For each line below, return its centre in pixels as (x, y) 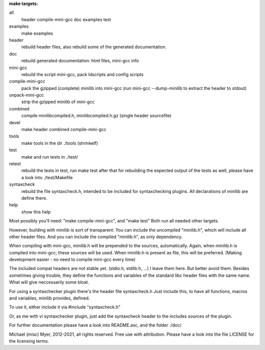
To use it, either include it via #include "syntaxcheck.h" (65, 307)
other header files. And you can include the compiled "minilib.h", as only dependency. (96, 237)
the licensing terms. (29, 341)
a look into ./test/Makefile (47, 177)
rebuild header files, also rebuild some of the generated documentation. (94, 47)
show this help (36, 212)
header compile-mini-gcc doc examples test (66, 19)
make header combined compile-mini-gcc (64, 130)
